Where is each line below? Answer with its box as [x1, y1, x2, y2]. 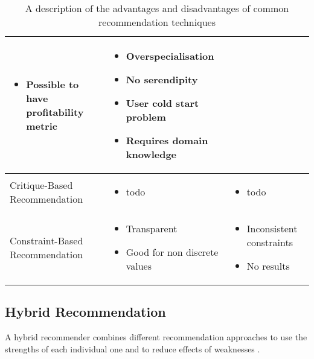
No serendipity [126, 72, 198, 86]
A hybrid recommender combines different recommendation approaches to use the [5, 331, 307, 343]
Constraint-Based [10, 233, 83, 247]
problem [126, 110, 166, 124]
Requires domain [126, 133, 208, 147]
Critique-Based [10, 177, 73, 192]
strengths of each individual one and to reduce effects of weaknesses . [5, 342, 260, 355]
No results [246, 259, 290, 273]
